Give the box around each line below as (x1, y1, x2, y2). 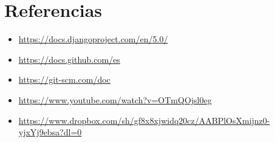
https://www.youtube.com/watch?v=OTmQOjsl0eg (18, 93, 212, 106)
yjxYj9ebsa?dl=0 (18, 126, 82, 138)
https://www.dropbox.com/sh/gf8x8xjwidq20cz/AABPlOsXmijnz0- (18, 114, 270, 126)
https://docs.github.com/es (18, 53, 120, 65)
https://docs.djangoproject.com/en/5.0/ (18, 33, 168, 45)
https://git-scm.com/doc (18, 73, 110, 86)
